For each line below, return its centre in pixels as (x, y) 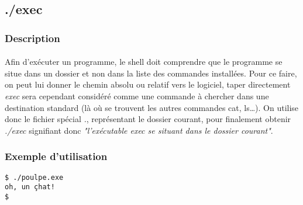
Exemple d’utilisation (56, 156)
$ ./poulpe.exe (34, 177)
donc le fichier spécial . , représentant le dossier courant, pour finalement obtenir (148, 119)
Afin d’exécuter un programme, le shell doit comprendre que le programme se (144, 62)
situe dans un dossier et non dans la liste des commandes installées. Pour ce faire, (151, 73)
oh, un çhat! (30, 187)
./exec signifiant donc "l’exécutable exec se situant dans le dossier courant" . (139, 130)
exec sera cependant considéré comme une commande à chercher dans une (137, 96)
